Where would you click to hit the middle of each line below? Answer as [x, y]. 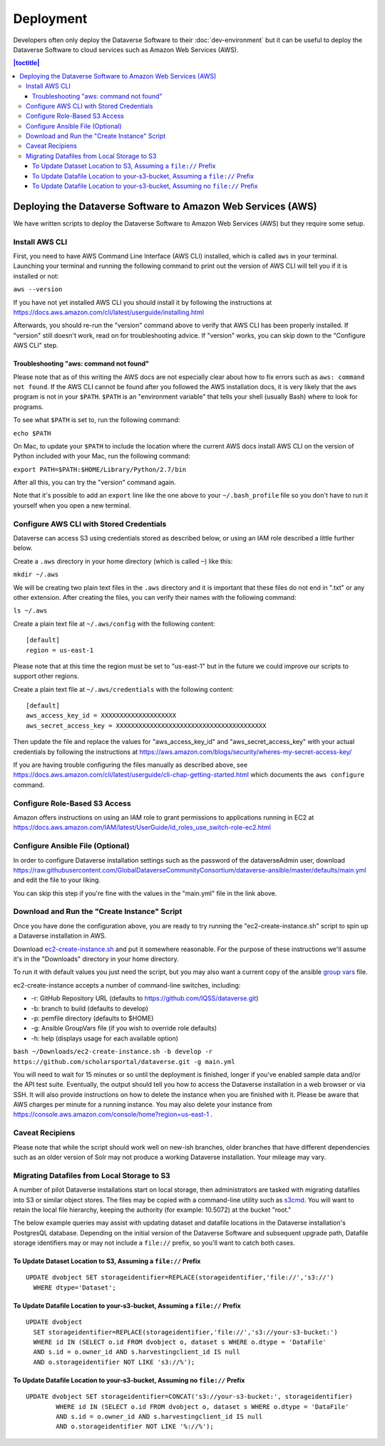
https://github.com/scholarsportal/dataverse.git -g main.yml [124, 1061]
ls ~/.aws [30, 611]
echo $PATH [32, 433]
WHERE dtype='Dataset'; [75, 1287]
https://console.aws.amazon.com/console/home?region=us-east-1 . [113, 1115]
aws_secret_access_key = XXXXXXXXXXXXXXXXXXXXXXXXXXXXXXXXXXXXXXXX [146, 725]
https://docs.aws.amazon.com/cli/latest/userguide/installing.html [109, 312]
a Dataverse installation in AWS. [60, 936]
